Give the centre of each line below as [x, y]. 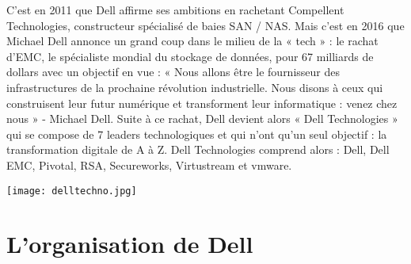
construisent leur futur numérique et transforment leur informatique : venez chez [202, 103]
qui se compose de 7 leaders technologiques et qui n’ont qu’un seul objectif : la [197, 134]
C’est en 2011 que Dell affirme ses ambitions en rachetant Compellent [175, 10]
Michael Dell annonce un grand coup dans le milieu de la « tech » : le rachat [192, 41]
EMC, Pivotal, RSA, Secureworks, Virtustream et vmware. [149, 165]
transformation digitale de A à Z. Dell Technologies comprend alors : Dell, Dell [198, 149]
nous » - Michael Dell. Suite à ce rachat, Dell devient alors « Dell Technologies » [202, 119]
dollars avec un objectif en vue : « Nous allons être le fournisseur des [173, 72]
